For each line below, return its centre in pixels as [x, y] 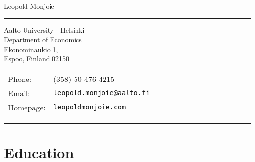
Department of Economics [43, 40]
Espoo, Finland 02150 [37, 59]
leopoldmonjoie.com [89, 107]
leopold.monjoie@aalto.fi [102, 93]
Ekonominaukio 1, [31, 49]
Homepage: [27, 107]
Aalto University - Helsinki [44, 30]
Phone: [20, 79]
